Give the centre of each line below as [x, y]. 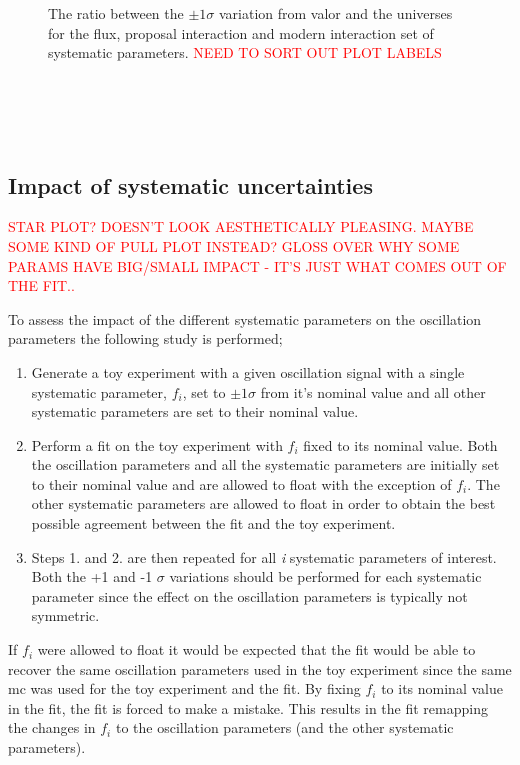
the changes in [52, 727]
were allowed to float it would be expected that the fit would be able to [256, 649]
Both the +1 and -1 [92, 576]
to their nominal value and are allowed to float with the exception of [241, 483]
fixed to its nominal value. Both [400, 444]
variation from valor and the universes [335, 13]
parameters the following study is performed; [145, 338]
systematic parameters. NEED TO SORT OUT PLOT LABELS [245, 52]
